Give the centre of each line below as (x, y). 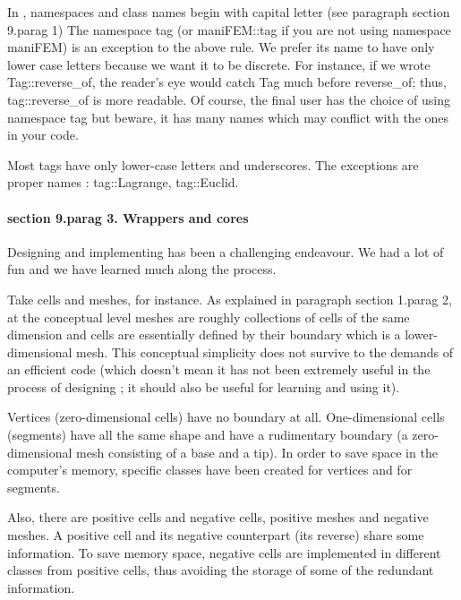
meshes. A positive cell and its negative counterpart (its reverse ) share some (216, 535)
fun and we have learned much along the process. (142, 269)
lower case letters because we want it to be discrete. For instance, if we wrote (219, 64)
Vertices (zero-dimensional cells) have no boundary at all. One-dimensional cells (226, 417)
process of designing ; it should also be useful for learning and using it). (204, 386)
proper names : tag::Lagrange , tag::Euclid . (123, 182)
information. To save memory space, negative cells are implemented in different (224, 552)
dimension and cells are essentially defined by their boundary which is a (204, 334)
